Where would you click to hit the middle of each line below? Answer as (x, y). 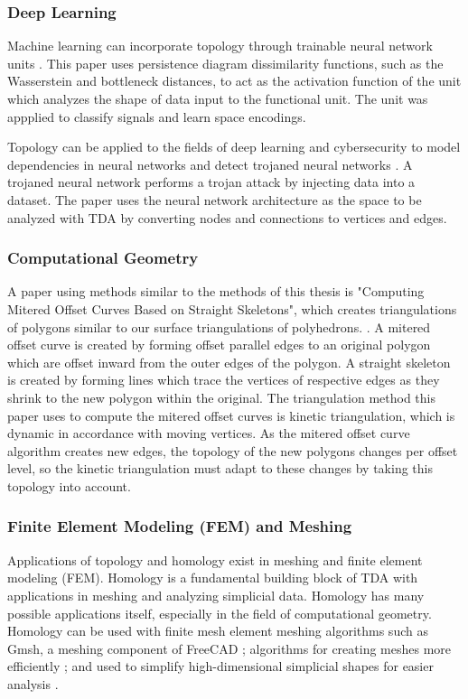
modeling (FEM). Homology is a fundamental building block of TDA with (213, 578)
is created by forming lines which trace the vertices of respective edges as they (224, 380)
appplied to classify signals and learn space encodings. (157, 116)
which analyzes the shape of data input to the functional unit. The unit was (218, 98)
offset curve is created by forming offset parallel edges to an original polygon (219, 345)
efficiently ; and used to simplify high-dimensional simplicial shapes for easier (220, 666)
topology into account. (69, 485)
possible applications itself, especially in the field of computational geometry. (220, 613)
